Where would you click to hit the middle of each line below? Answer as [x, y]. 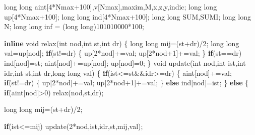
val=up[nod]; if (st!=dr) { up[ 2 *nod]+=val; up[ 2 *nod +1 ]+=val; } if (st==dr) [123, 53]
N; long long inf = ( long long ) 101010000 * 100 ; [74, 26]
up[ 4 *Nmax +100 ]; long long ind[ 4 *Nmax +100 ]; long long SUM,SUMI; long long [127, 16]
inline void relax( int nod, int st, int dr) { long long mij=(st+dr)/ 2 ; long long [122, 43]
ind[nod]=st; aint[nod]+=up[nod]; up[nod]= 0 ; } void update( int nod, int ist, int [125, 62]
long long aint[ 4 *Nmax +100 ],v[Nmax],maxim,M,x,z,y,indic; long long [111, 7]
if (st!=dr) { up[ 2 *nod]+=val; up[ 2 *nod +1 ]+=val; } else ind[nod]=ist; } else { [126, 83]
